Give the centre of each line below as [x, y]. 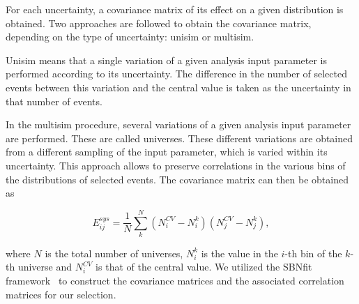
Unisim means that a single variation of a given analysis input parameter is [167, 60]
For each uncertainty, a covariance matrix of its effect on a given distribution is [175, 9]
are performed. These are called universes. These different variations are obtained [179, 138]
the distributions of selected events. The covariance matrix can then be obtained [177, 179]
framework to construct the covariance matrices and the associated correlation [175, 281]
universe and [45, 267]
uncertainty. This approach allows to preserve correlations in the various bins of [176, 165]
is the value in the [239, 253]
